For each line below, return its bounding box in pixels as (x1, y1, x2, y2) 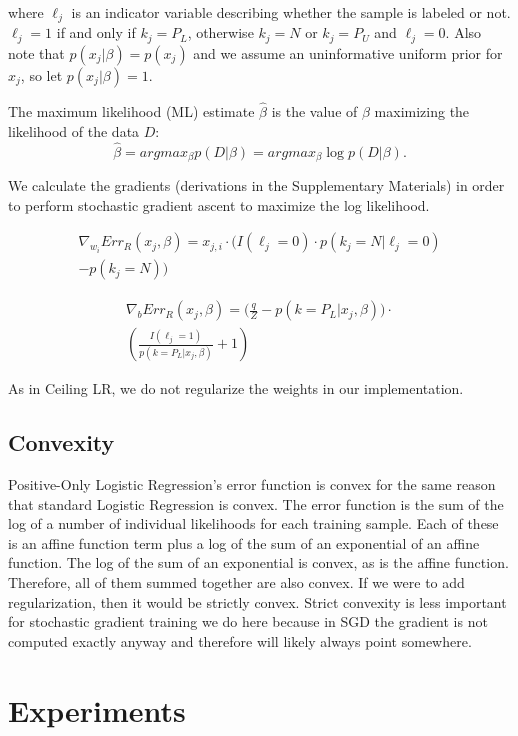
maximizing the (374, 101, 470, 122)
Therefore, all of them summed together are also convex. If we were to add (8, 572, 465, 593)
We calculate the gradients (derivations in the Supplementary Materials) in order (8, 174, 505, 195)
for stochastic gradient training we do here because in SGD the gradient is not (8, 611, 488, 632)
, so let (20, 64, 63, 85)
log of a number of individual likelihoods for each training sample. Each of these (8, 513, 499, 534)
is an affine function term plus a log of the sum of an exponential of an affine (8, 532, 480, 553)
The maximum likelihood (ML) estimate (8, 101, 255, 122)
